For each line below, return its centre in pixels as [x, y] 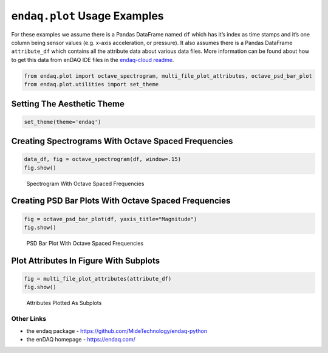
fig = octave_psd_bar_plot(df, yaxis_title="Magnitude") [111, 219]
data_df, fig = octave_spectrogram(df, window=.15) [103, 159]
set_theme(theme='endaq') [63, 122]
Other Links [29, 319]
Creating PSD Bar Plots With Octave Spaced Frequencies [121, 201]
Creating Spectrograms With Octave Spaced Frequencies [122, 141]
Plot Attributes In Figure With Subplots [86, 260]
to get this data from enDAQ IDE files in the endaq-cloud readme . [93, 60]
